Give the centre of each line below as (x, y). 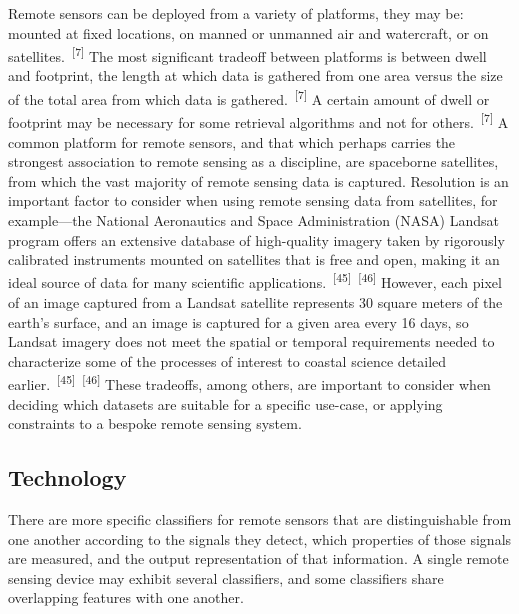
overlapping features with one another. (126, 597)
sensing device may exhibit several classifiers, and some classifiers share (226, 577)
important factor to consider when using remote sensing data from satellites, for (253, 200)
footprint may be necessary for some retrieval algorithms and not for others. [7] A (258, 120)
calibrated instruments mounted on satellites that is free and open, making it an (254, 259)
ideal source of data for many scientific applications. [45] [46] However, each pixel (255, 281)
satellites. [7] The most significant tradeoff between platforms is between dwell (247, 54)
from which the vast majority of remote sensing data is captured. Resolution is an (258, 180)
